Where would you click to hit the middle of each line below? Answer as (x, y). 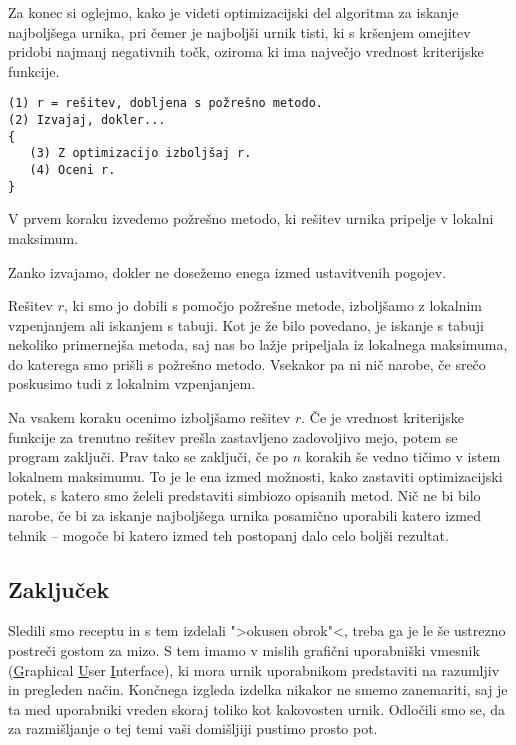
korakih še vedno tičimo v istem (403, 456)
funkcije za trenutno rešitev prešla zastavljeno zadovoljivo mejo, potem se (233, 436)
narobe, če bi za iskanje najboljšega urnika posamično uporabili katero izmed (244, 515)
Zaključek (59, 588)
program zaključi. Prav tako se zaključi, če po (148, 456)
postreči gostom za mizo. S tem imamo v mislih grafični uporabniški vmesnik (244, 650)
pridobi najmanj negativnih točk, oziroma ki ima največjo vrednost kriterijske (246, 51)
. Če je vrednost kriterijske (383, 417)
